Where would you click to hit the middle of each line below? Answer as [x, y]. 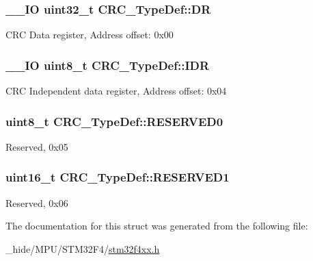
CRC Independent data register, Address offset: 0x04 [116, 91]
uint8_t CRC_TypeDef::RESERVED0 [114, 121]
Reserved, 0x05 [37, 146]
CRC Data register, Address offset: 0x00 [90, 35]
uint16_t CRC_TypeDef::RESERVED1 [118, 177]
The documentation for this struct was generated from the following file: [157, 226]
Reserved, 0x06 [37, 202]
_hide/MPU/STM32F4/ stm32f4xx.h [83, 248]
